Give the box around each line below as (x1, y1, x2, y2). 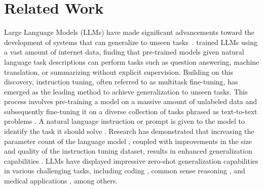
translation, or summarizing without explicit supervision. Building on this (4, 66, 233, 77)
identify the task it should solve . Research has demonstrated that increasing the (4, 126, 254, 136)
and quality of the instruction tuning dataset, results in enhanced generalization (4, 146, 252, 156)
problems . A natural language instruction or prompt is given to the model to (4, 116, 245, 126)
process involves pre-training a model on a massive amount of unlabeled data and (4, 96, 257, 107)
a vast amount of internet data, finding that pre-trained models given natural (4, 46, 244, 57)
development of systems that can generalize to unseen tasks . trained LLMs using (4, 36, 257, 47)
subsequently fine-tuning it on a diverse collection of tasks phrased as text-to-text (4, 106, 257, 116)
